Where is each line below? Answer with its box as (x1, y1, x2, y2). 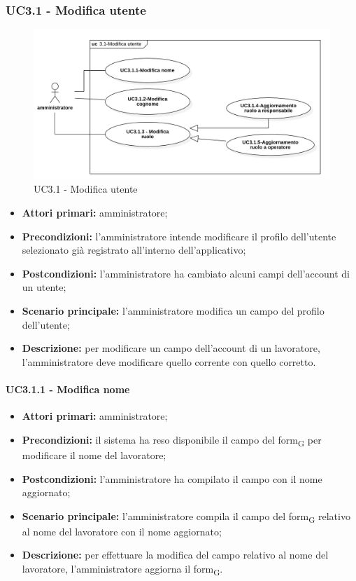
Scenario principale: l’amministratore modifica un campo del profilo (22, 303, 325, 318)
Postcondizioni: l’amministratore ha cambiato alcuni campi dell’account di (22, 266, 350, 280)
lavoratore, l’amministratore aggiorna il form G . (22, 561, 223, 577)
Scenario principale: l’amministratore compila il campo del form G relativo (22, 508, 350, 525)
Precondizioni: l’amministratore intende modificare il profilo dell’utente (22, 228, 336, 243)
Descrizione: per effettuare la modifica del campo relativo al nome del (22, 547, 329, 562)
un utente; (22, 280, 66, 294)
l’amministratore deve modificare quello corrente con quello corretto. (22, 354, 316, 369)
